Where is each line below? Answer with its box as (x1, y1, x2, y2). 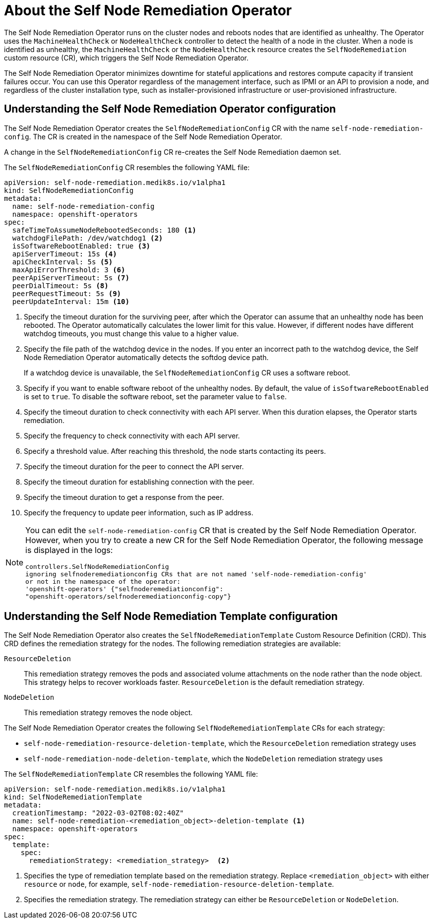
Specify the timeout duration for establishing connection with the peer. (24, 477, 254, 486)
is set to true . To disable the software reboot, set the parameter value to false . (24, 392, 287, 401)
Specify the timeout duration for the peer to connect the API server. (24, 462, 244, 471)
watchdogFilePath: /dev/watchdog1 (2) (12, 234, 163, 242)
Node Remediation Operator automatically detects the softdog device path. (24, 353, 269, 362)
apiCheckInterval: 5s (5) (12, 257, 113, 266)
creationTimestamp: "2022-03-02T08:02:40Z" (12, 809, 184, 817)
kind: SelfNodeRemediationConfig (4, 186, 134, 194)
